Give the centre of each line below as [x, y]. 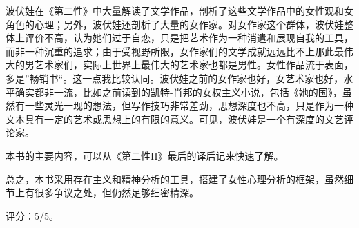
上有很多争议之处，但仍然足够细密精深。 [107, 192]
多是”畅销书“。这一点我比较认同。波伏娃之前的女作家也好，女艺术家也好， [175, 78]
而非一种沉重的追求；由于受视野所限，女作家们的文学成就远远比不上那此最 [175, 51]
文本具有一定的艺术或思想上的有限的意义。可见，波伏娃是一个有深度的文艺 [175, 118]
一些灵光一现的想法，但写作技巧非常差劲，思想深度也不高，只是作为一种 [189, 105]
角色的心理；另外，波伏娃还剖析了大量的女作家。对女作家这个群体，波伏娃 [175, 24]
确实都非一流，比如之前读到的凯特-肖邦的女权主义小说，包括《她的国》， [178, 92]
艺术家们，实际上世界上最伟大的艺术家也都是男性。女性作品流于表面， [194, 65]
